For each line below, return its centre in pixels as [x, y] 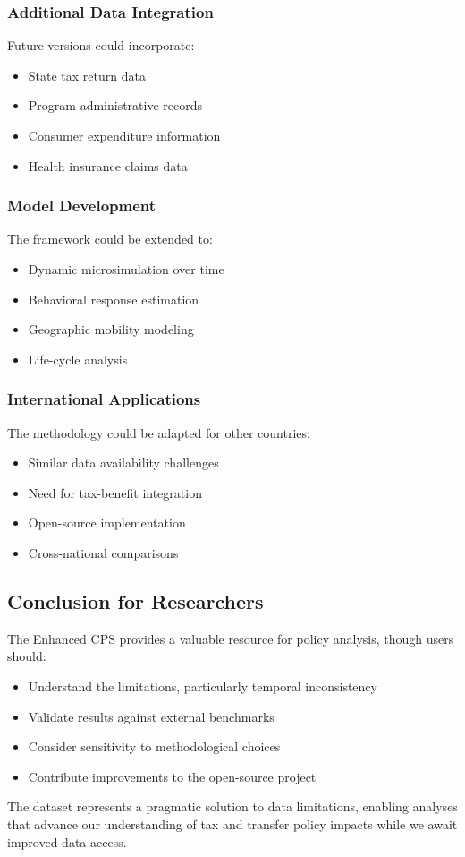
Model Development [82, 206]
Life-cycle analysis [78, 359]
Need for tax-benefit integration [115, 492]
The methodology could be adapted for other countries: [159, 432]
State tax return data [87, 75]
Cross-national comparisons [103, 552]
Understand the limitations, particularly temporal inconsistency [203, 686]
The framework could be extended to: [110, 239]
